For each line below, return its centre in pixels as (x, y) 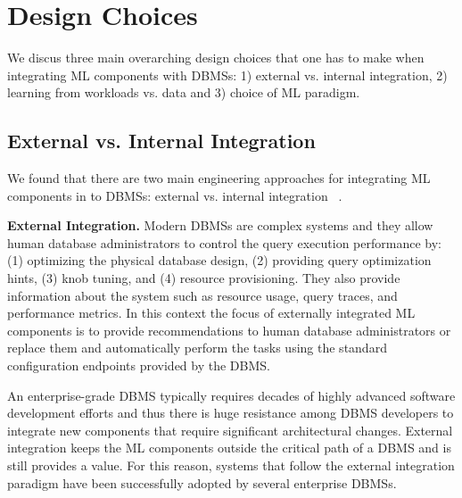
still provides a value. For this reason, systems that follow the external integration (231, 465)
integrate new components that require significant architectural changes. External (230, 430)
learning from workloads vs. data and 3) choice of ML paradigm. (184, 92)
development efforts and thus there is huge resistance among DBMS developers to (231, 413)
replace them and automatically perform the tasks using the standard (197, 348)
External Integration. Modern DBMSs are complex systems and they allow (220, 225)
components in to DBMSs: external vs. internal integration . (175, 195)
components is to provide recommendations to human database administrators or (229, 330)
